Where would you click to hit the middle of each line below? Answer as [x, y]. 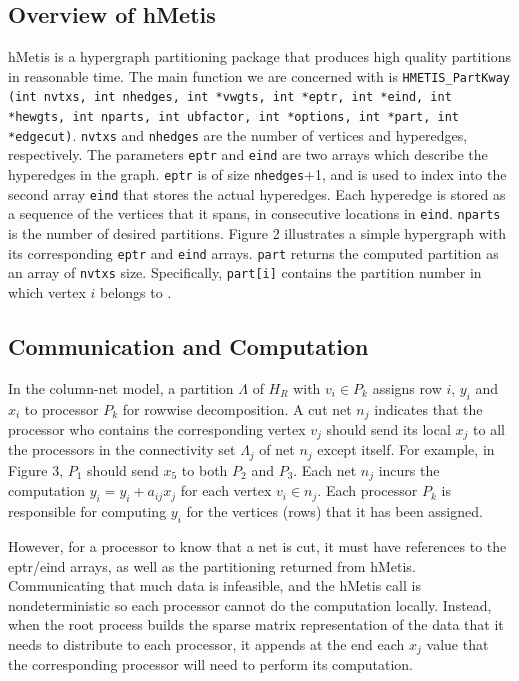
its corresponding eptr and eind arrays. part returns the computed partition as [253, 252]
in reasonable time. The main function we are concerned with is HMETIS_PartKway [259, 75]
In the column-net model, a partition [121, 387]
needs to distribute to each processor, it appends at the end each [206, 643]
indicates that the [428, 408]
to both [204, 469]
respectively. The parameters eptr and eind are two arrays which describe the [248, 154]
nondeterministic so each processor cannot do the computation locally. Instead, [250, 604]
